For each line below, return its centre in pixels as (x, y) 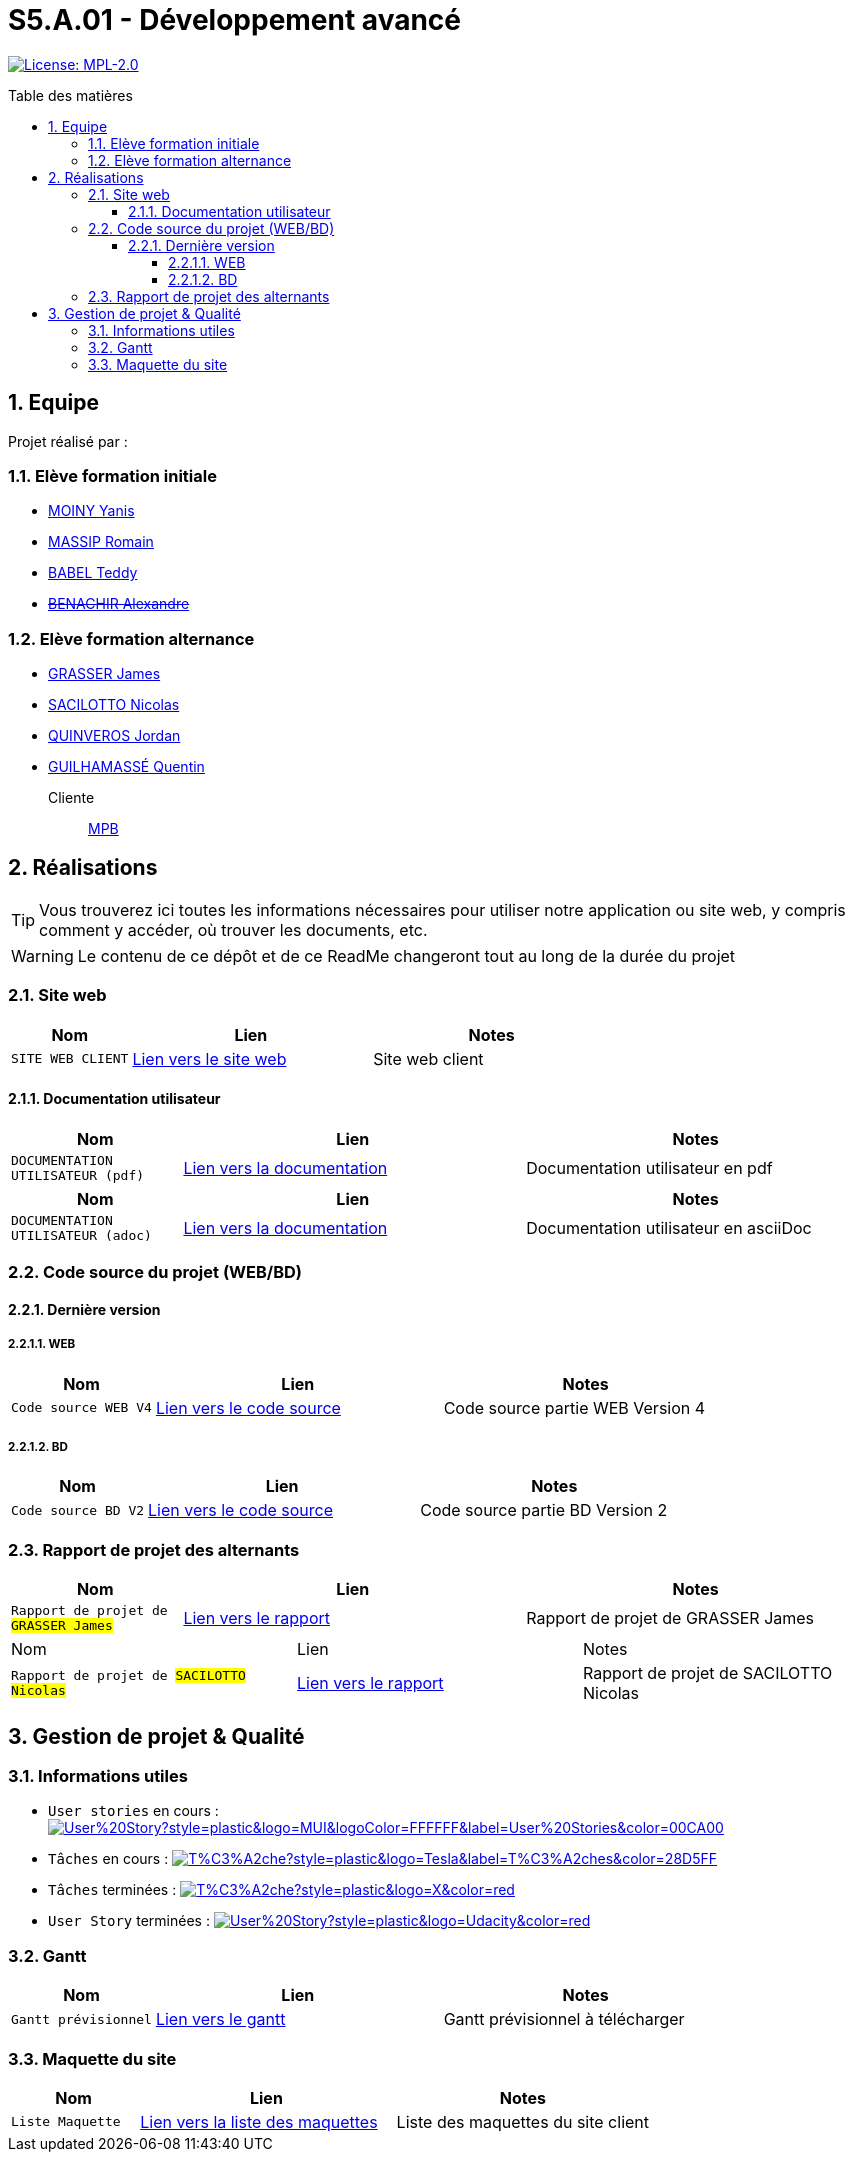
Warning (42, 955)
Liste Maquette (66, 2122)
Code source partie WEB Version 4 (574, 1407)
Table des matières (70, 95)
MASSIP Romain (101, 542)
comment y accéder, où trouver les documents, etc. (233, 929)
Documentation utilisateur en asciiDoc (669, 1227)
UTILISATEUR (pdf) (78, 1175)
